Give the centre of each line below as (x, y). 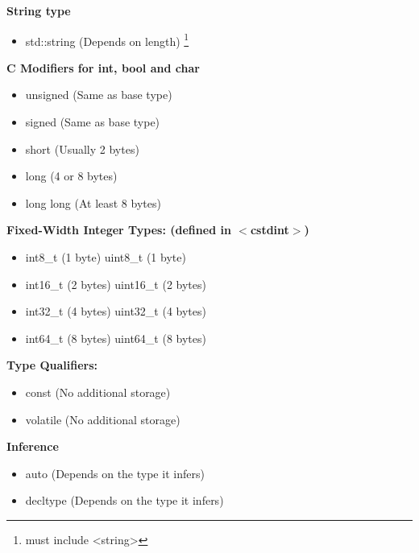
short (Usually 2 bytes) (82, 149)
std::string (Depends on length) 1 (107, 39)
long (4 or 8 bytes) (71, 176)
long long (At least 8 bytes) (93, 202)
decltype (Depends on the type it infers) (124, 500)
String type (39, 10)
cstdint (270, 230)
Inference (33, 446)
